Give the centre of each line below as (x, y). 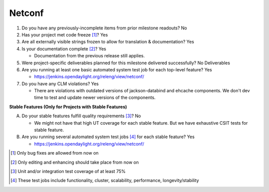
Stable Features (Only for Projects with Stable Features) (68, 107)
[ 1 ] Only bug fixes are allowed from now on (55, 153)
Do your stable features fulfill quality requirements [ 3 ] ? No (81, 116)
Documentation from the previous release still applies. (89, 56)
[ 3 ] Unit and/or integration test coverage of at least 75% (68, 171)
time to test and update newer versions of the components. (95, 98)
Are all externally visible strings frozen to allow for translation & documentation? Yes (108, 42)
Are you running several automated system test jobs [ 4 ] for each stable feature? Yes (108, 137)
